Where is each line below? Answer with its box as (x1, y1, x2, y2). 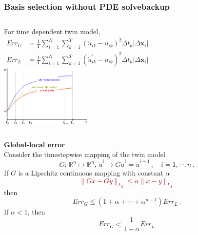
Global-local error (4, 139, 65, 150)
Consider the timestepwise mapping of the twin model (4, 149, 165, 159)
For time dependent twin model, (4, 26, 100, 37)
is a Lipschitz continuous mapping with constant (18, 168, 163, 177)
